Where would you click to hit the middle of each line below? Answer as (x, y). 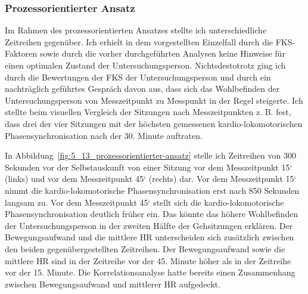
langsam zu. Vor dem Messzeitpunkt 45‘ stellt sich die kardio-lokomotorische (144, 202)
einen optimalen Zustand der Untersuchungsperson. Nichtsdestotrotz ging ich (145, 65)
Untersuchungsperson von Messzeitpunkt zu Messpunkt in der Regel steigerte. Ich (154, 100)
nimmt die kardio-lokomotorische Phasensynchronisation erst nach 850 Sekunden (152, 190)
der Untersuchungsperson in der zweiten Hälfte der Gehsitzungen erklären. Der (149, 225)
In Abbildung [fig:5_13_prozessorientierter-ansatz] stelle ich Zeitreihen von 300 (150, 155)
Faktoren (21, 53)
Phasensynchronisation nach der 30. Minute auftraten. (104, 135)
